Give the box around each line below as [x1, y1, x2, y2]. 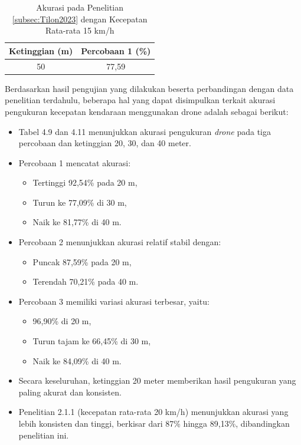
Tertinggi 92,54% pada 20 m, [32, 176, 138, 189]
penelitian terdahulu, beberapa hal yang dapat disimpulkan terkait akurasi [5, 94, 276, 106]
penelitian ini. [18, 428, 69, 441]
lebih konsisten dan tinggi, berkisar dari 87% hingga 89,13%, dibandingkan [18, 417, 290, 429]
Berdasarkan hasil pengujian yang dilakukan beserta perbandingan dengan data [5, 82, 294, 94]
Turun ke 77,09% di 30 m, [32, 196, 127, 208]
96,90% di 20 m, [32, 315, 91, 327]
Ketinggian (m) [9, 44, 73, 57]
